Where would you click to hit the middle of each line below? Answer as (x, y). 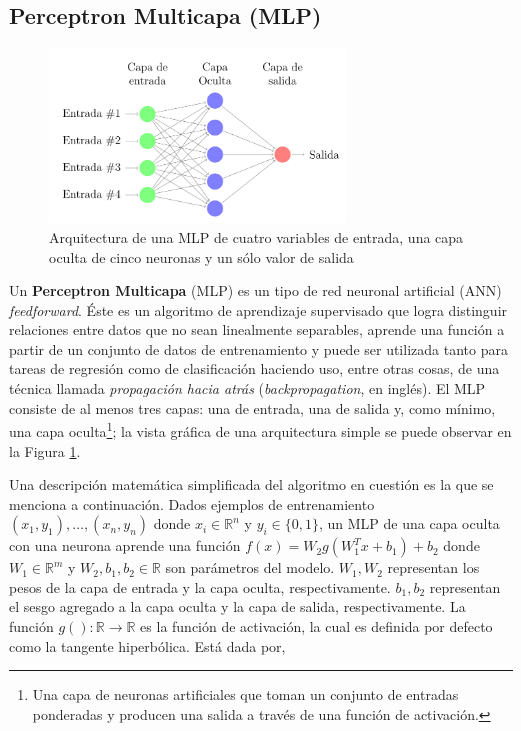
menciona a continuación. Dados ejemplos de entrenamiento (192, 503)
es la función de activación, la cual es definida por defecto (316, 626)
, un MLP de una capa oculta (409, 523)
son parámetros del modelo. (250, 567)
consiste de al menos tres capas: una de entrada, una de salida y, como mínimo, (252, 407)
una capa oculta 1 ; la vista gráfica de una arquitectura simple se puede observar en (260, 429)
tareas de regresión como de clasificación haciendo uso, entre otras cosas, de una (254, 368)
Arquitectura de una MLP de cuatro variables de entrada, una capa (256, 236)
